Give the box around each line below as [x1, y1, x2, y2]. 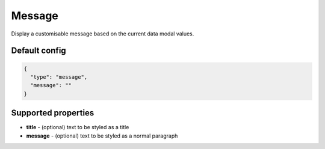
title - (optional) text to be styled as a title [26, 124, 129, 131]
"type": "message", [30, 73, 88, 81]
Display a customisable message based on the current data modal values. [11, 30, 194, 37]
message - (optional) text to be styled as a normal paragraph [26, 132, 178, 139]
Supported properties [11, 108, 94, 118]
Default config [11, 46, 66, 56]
